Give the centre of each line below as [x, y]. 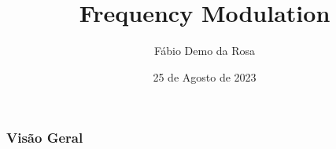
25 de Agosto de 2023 [205, 76]
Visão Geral [45, 138]
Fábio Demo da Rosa [205, 51]
